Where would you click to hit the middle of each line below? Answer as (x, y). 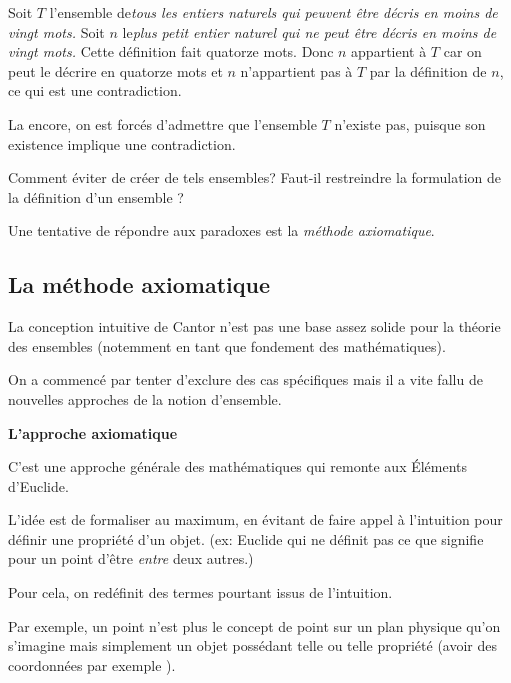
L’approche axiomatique (93, 432)
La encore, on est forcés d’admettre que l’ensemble (162, 123)
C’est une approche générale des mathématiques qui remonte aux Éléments (238, 466)
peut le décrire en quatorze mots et (115, 70)
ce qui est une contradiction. (95, 90)
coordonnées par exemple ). (92, 664)
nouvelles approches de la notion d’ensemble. (145, 398)
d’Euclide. (38, 485)
